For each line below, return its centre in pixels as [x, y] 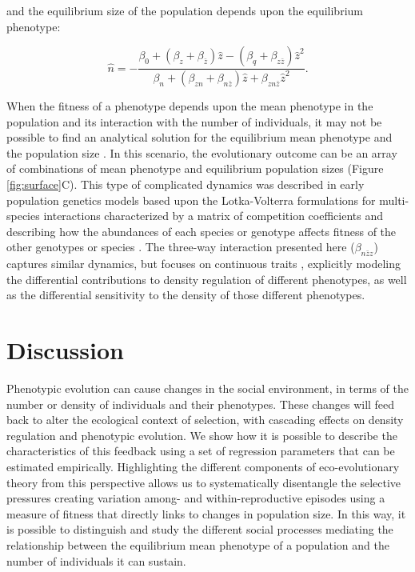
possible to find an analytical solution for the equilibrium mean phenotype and [200, 137]
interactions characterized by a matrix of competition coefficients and [213, 216]
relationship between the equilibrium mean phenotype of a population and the [198, 545]
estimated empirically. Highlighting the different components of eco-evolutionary [203, 467]
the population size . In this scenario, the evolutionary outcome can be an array [202, 152]
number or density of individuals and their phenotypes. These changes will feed [201, 404]
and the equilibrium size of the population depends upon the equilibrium [185, 10]
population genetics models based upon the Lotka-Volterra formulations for [191, 200]
